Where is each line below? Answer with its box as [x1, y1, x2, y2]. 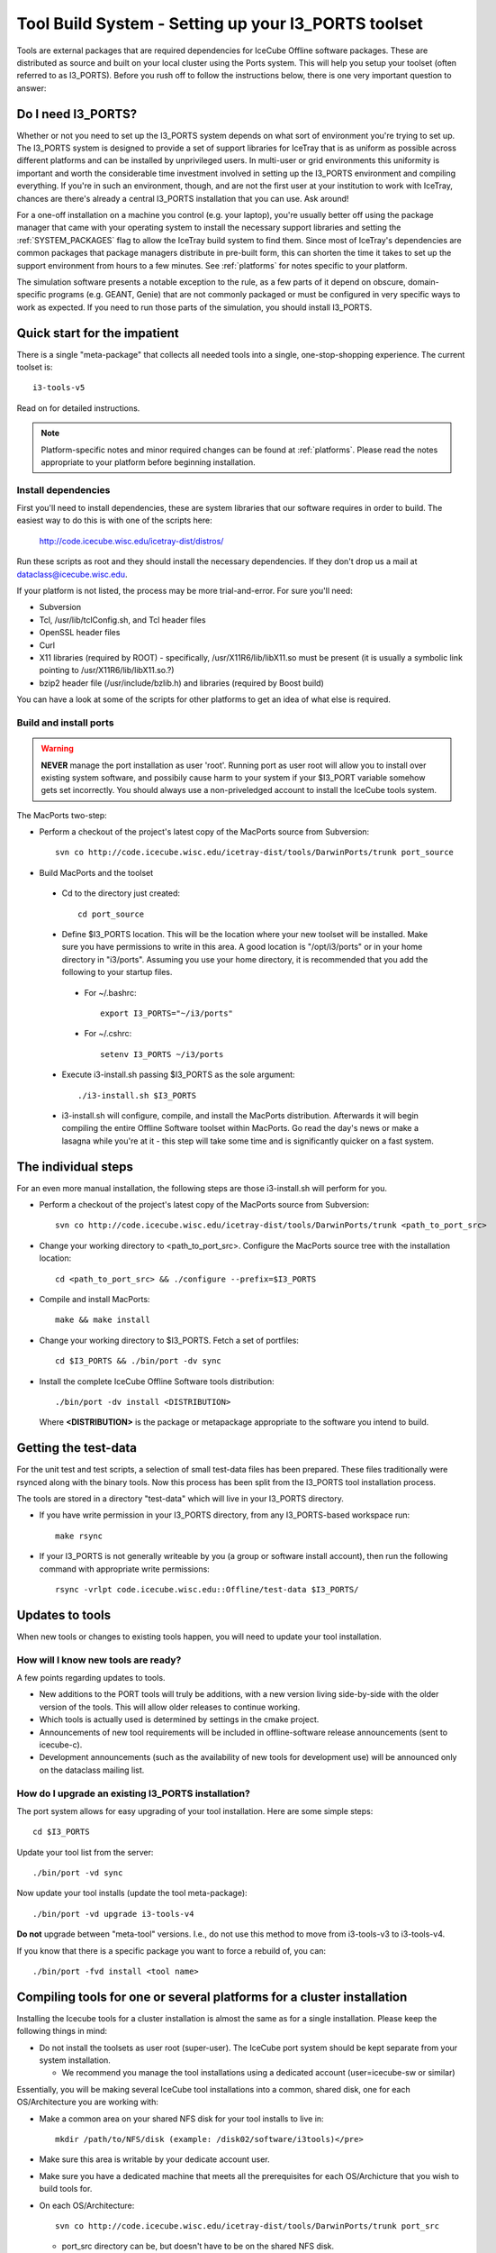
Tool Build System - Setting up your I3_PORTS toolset [16, 14, 423, 33]
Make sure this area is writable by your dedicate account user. [39, 2154, 270, 2165]
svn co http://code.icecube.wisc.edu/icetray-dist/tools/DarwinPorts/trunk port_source [55, 847, 455, 858]
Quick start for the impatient [16, 325, 179, 341]
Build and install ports [16, 716, 114, 729]
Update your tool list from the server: [16, 1847, 154, 1857]
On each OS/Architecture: [39, 2200, 135, 2211]
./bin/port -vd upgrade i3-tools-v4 [32, 1909, 194, 1919]
